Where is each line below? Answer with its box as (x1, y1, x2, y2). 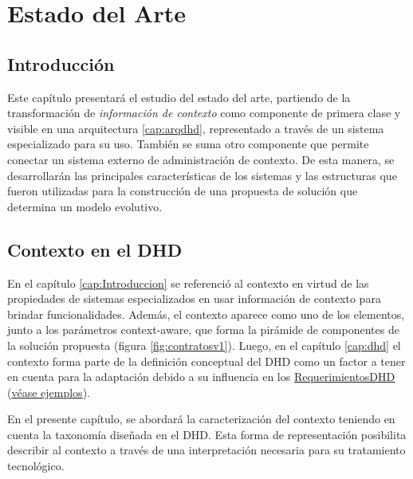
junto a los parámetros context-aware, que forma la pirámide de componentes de (7, 321, 399, 338)
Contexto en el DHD (7, 237, 183, 261)
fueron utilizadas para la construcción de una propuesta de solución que (7, 183, 358, 199)
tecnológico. (7, 457, 65, 474)
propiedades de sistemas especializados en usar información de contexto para (7, 290, 381, 307)
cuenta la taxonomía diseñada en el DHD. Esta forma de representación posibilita (7, 426, 407, 442)
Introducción (7, 51, 115, 76)
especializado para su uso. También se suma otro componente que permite (7, 135, 369, 152)
